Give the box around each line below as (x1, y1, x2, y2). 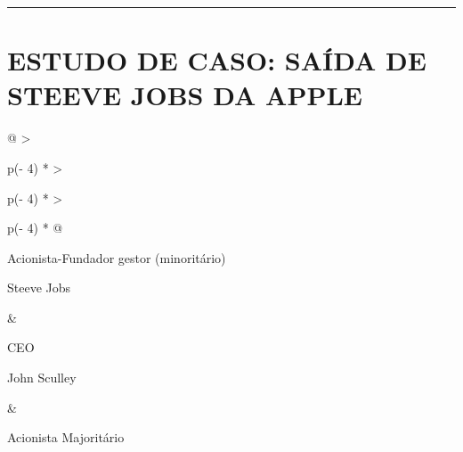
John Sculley (7, 368, 77, 387)
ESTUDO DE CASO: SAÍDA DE (7, 42, 426, 78)
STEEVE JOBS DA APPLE (7, 77, 362, 113)
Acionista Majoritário (7, 428, 125, 447)
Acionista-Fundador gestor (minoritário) (7, 248, 226, 267)
